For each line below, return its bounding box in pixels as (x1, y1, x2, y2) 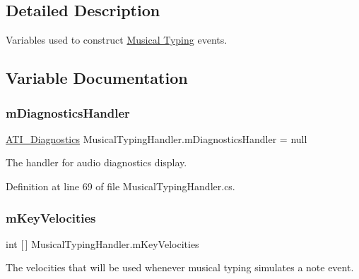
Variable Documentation (6, 67, 188, 89)
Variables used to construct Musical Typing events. (6, 32, 228, 47)
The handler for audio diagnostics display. (6, 155, 187, 170)
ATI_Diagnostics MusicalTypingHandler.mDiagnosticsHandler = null (6, 131, 307, 146)
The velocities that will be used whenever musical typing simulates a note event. (6, 260, 354, 275)
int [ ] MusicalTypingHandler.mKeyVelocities (6, 236, 199, 251)
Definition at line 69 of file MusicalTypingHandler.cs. (6, 178, 235, 193)
